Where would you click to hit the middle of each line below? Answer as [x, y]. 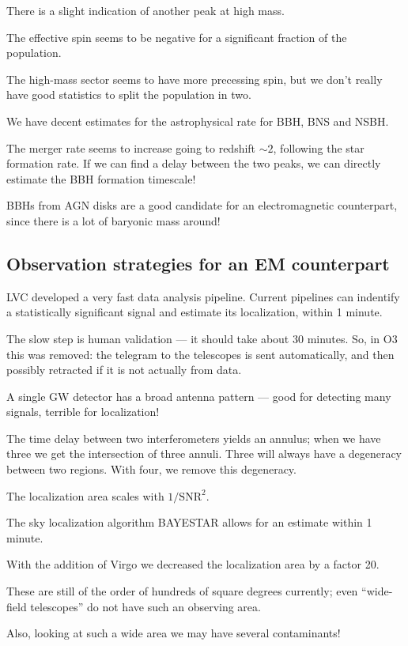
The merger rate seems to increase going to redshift [131, 147]
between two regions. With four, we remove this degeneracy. [151, 469]
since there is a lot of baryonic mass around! [113, 220]
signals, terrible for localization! [83, 412]
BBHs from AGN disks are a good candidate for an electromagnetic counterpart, [202, 205]
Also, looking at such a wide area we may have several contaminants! [174, 633]
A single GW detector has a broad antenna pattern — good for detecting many [199, 396]
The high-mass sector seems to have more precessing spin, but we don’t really [195, 79]
